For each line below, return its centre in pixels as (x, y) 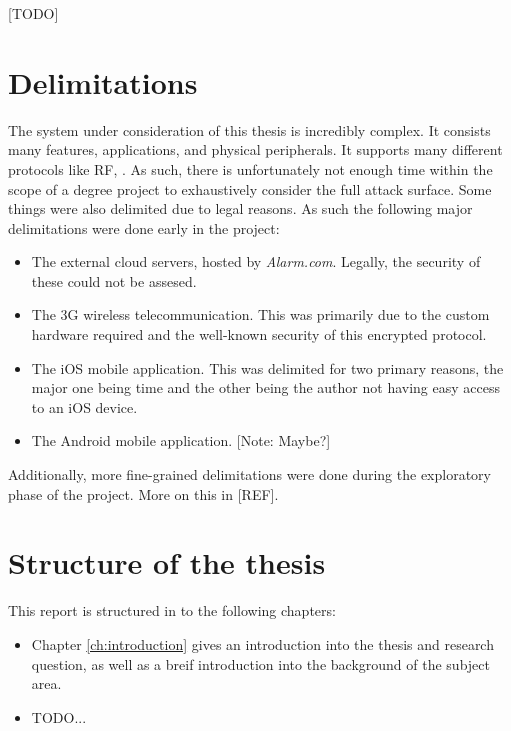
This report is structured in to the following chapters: (172, 610)
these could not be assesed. (114, 280)
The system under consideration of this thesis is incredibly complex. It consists (249, 129)
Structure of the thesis (167, 562)
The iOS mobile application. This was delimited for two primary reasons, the (267, 367)
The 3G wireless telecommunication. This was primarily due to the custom (260, 314)
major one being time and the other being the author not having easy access (265, 387)
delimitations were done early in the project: (144, 227)
